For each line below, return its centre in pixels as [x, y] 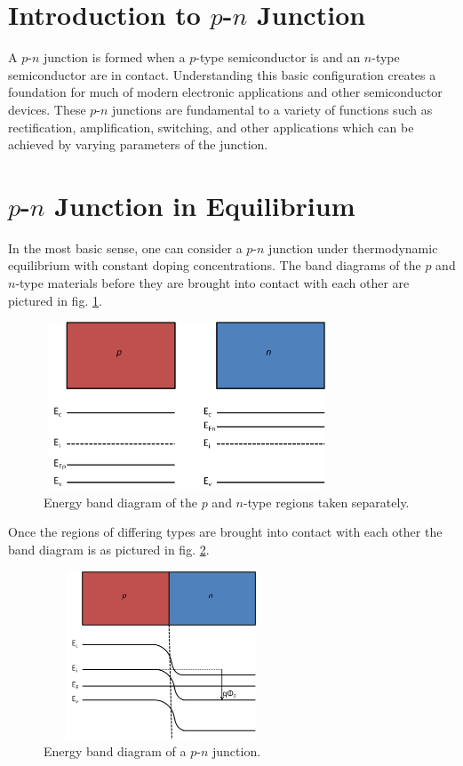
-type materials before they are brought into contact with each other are [212, 283]
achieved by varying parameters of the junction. [138, 144]
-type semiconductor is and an [278, 57]
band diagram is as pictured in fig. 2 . [109, 549]
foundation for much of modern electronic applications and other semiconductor [225, 92]
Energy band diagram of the [120, 502]
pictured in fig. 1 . [55, 300]
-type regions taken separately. [327, 502]
